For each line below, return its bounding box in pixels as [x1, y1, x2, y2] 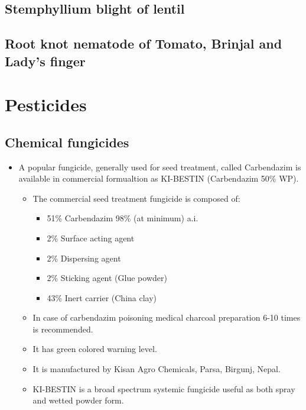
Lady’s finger [5, 51, 86, 70]
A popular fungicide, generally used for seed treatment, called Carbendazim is [18, 160, 301, 173]
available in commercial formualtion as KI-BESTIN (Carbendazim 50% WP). [18, 172, 299, 185]
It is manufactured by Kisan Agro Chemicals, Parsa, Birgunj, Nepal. [32, 363, 281, 375]
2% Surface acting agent [47, 231, 135, 244]
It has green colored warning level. [32, 343, 157, 355]
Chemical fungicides [5, 133, 129, 151]
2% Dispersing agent [47, 251, 121, 264]
